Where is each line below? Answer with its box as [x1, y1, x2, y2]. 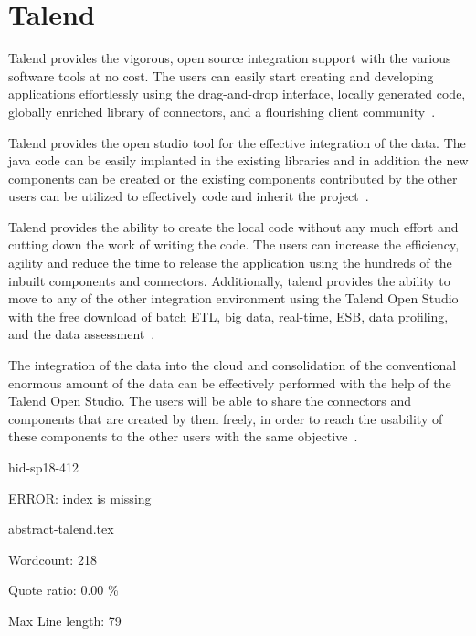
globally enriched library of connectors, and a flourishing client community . [8, 101, 436, 121]
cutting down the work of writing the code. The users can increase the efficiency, [8, 235, 460, 254]
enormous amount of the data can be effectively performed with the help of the [8, 373, 451, 392]
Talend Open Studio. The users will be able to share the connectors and [8, 391, 412, 410]
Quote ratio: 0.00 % [8, 580, 119, 599]
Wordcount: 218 [8, 549, 97, 568]
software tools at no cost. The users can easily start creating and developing [8, 66, 434, 85]
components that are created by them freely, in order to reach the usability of [8, 408, 443, 428]
